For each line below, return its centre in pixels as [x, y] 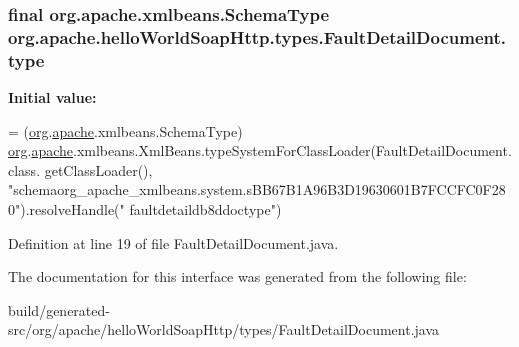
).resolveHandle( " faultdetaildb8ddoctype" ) [151, 209]
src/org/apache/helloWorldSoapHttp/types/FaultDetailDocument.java [224, 329]
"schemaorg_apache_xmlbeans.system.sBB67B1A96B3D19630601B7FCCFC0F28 [257, 189]
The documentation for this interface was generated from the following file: [237, 276]
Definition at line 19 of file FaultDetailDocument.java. [173, 242]
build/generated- [59, 309]
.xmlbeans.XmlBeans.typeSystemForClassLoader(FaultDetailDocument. [292, 150]
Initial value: [52, 97]
